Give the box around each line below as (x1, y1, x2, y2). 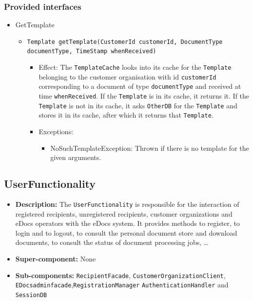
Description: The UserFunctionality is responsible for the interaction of (15, 199, 239, 209)
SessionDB (15, 291, 47, 299)
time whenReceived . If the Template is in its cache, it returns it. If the (39, 91, 250, 101)
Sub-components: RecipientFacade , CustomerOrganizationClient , (15, 270, 226, 280)
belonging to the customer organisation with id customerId (39, 71, 216, 81)
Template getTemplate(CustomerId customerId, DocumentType (27, 38, 223, 45)
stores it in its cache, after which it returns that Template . (39, 110, 214, 120)
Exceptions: (39, 126, 74, 137)
